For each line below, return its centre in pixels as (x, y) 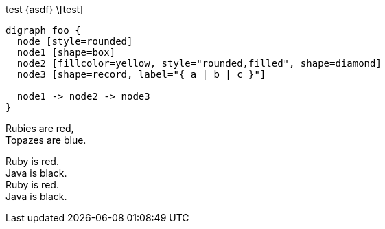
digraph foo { (43, 30)
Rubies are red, (40, 128)
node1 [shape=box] (66, 52)
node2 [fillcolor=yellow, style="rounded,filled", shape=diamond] (199, 63)
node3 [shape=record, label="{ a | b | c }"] (141, 74)
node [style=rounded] (75, 41)
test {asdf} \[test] (45, 9)
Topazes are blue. (46, 140)
